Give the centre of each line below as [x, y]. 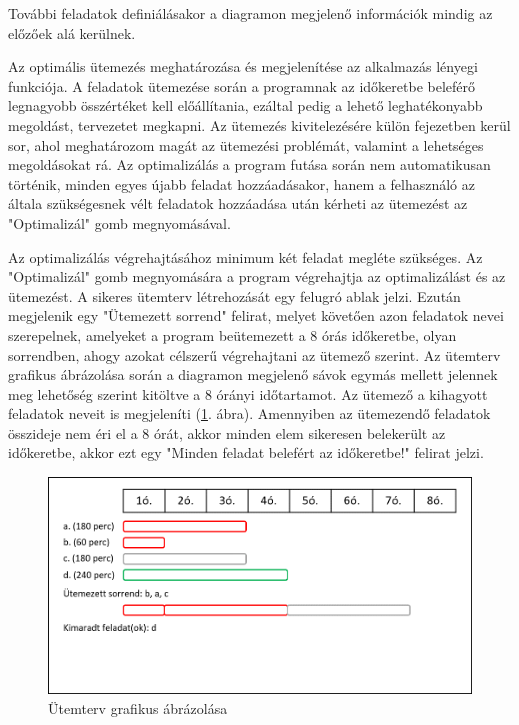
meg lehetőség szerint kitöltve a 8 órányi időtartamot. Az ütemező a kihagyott [248, 393]
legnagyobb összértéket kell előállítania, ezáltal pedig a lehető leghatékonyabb [245, 105]
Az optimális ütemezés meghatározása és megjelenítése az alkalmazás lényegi [243, 66]
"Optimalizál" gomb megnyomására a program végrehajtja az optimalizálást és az [257, 276]
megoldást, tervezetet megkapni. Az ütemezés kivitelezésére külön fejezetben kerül [259, 124]
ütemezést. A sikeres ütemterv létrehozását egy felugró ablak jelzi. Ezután [234, 295]
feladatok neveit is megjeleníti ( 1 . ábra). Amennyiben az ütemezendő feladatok [249, 413]
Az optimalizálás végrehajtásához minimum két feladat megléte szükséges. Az [245, 256]
